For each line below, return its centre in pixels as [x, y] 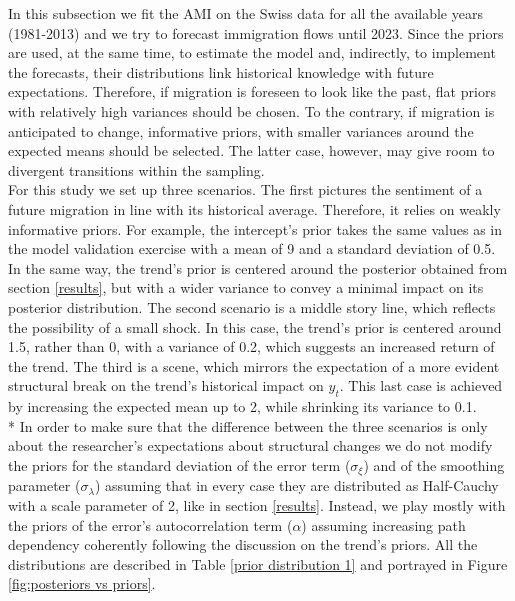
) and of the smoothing [434, 464]
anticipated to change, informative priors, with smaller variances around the [241, 130]
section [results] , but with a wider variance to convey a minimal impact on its [246, 287]
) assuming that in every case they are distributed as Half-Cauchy [296, 485]
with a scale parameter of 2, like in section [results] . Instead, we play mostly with [257, 504]
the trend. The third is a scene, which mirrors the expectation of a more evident [254, 365]
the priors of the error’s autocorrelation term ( [150, 524]
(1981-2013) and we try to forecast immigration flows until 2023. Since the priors [256, 32]
